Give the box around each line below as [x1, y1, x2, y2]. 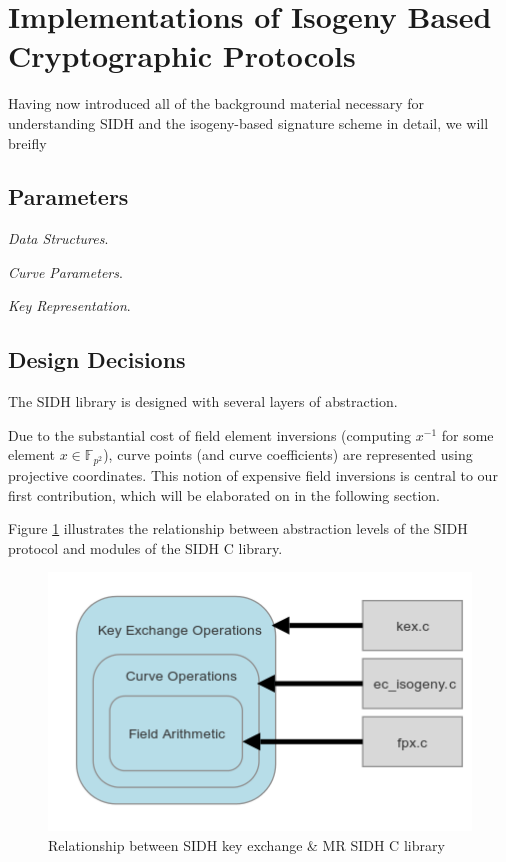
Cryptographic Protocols [8, 35, 356, 76]
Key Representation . [8, 295, 131, 316]
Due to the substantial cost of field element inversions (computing [8, 424, 412, 445]
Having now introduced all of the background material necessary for [8, 93, 425, 114]
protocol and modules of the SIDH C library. [8, 537, 283, 558]
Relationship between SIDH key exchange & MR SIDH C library [48, 834, 445, 855]
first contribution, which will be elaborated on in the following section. [8, 484, 440, 505]
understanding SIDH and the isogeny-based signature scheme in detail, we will [8, 112, 489, 133]
